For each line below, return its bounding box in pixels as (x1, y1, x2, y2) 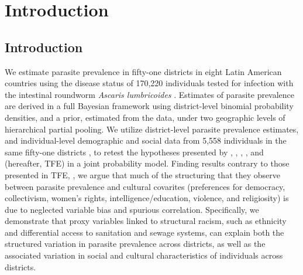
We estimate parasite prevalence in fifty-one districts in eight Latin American (5, 65, 282, 77)
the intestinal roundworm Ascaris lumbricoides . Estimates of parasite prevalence (5, 88, 295, 100)
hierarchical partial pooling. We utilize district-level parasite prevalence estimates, (5, 123, 299, 135)
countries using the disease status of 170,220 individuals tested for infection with (5, 77, 294, 89)
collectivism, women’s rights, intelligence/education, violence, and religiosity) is (5, 192, 289, 204)
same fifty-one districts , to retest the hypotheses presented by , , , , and (5, 145, 264, 158)
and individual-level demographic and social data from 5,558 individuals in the (5, 134, 287, 147)
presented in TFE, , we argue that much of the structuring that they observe (5, 168, 280, 181)
